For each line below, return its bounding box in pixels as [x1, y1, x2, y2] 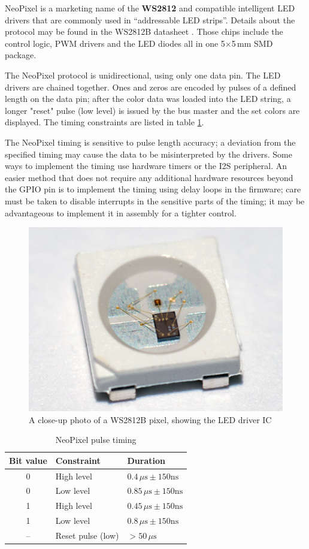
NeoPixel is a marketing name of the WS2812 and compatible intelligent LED [5, 2, 295, 14]
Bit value [9, 454, 47, 466]
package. [5, 49, 37, 61]
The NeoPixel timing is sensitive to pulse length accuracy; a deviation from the [5, 135, 296, 148]
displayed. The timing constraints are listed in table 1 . [5, 116, 204, 128]
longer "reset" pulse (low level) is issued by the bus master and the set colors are [5, 104, 300, 116]
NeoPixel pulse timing [55, 433, 137, 446]
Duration [127, 454, 165, 466]
